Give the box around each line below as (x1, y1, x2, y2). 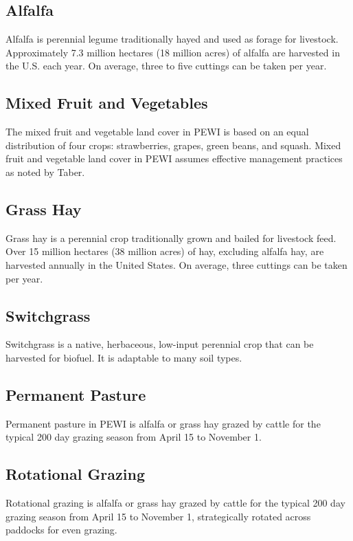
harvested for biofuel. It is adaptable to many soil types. (5, 350, 242, 364)
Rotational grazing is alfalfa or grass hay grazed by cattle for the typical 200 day (5, 496, 345, 510)
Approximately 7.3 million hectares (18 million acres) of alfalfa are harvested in (5, 45, 340, 59)
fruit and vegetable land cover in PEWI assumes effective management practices (5, 151, 343, 166)
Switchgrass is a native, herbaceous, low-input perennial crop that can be (5, 337, 314, 351)
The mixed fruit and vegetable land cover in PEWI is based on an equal (5, 124, 309, 139)
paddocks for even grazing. (5, 522, 117, 537)
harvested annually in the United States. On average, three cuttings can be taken (5, 257, 348, 272)
